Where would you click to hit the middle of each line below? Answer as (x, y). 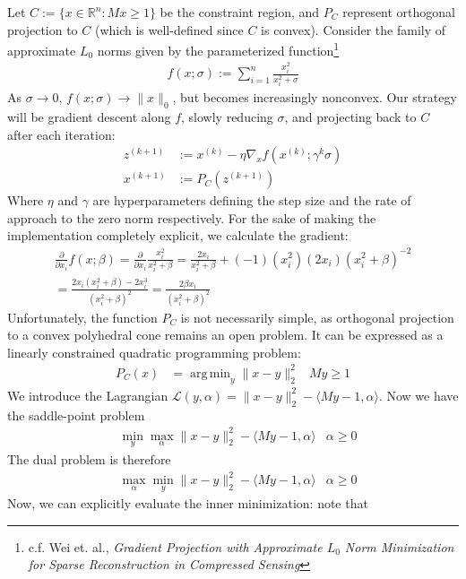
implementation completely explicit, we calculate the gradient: (178, 235)
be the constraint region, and (240, 12)
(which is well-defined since (169, 29)
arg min (210, 373)
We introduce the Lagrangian (88, 395)
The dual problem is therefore (89, 458)
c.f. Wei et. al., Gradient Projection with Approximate (175, 546)
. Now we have (419, 395)
